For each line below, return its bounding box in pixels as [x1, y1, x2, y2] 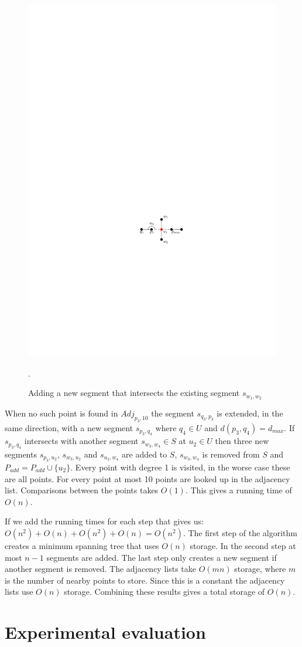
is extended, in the [217, 407, 283, 419]
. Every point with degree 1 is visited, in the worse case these [70, 460, 290, 473]
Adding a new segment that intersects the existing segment [28, 387, 240, 399]
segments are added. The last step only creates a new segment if [46, 551, 277, 563]
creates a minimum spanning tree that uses [5, 539, 159, 551]
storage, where [234, 563, 286, 575]
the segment [151, 407, 194, 419]
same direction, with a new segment [5, 421, 133, 433]
